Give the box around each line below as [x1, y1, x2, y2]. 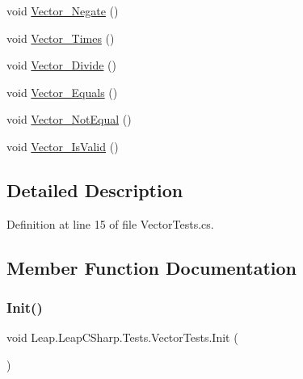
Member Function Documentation [6, 255, 297, 280]
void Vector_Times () [6, 29, 115, 46]
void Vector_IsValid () [6, 137, 119, 154]
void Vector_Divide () [6, 57, 116, 74]
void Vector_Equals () [6, 83, 118, 100]
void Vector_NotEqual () [6, 111, 132, 128]
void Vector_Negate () [6, 2, 119, 19]
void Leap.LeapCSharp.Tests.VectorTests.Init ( [6, 329, 238, 346]
